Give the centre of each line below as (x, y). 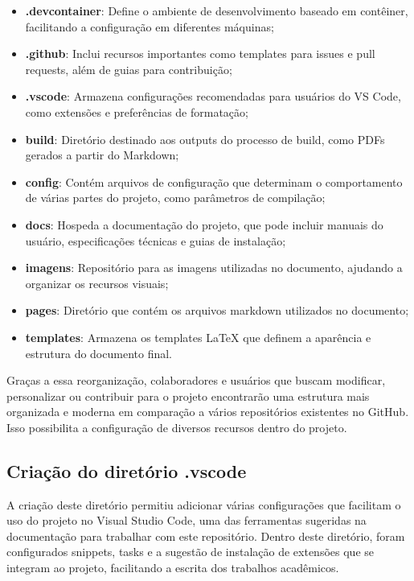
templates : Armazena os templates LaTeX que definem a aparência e (198, 337)
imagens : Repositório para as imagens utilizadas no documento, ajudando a (214, 268)
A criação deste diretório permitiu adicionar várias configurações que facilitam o (204, 504)
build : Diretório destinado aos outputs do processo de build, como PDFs (205, 139)
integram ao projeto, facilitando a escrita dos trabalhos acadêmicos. (173, 568)
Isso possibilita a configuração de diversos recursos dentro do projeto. (177, 427)
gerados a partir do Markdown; (102, 155)
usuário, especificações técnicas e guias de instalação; (156, 240)
